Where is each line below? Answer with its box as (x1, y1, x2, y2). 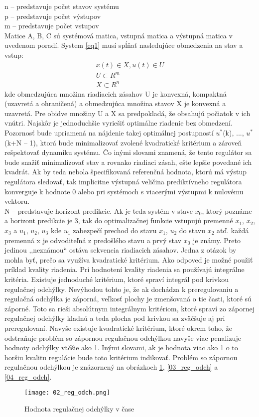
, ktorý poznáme (202, 205, 252, 216)
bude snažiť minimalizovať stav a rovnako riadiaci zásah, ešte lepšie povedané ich (4, 156, 252, 167)
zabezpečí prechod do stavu (73, 225, 157, 235)
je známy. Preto (193, 235, 241, 245)
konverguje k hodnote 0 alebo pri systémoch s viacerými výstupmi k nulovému (4, 186, 244, 196)
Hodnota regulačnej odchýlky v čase (24, 404, 134, 414)
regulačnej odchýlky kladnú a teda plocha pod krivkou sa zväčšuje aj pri (4, 313, 225, 323)
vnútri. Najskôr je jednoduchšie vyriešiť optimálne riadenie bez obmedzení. (4, 118, 233, 128)
